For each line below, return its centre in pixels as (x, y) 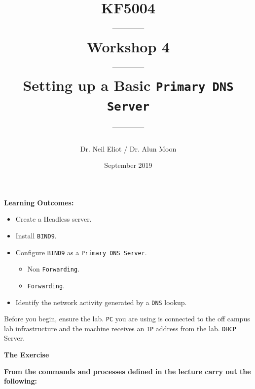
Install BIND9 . (36, 235)
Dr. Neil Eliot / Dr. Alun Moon (128, 148)
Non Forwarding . (54, 269)
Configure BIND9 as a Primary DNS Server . (81, 252)
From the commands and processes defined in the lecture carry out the (127, 371)
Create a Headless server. (54, 219)
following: (21, 381)
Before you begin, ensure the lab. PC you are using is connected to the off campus (127, 319)
